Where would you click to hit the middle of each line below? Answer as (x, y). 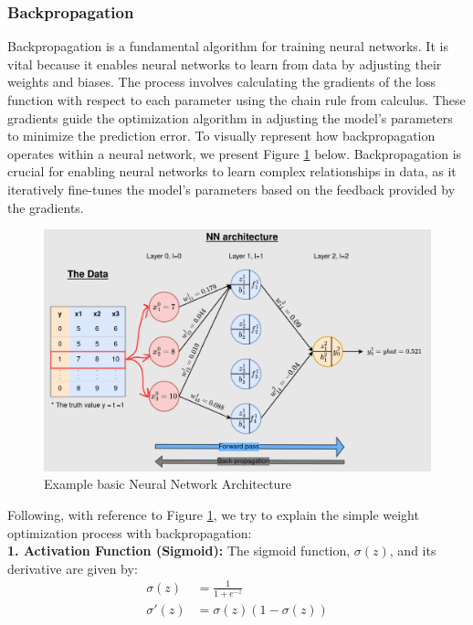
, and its (413, 551)
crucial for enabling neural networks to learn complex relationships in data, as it (232, 171)
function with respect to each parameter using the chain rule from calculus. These (236, 100)
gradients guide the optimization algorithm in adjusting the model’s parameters (230, 117)
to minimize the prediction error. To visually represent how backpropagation (221, 136)
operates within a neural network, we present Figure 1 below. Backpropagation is (235, 153)
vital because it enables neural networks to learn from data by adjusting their (225, 64)
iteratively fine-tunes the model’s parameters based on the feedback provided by (231, 189)
